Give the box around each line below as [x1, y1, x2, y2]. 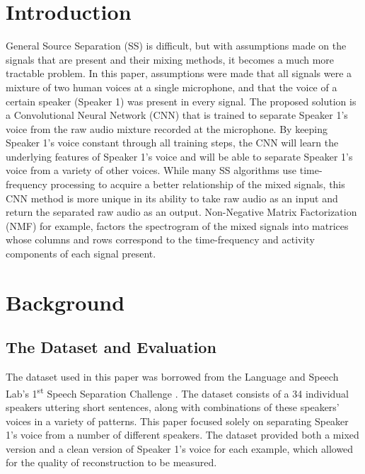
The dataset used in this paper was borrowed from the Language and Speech [6, 369, 339, 384]
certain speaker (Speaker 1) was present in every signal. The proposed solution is [6, 93, 357, 108]
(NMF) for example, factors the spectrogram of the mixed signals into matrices [6, 218, 349, 233]
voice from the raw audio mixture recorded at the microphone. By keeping [6, 121, 328, 136]
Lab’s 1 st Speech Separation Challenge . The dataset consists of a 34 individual [6, 383, 349, 400]
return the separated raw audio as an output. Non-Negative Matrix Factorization [6, 204, 357, 219]
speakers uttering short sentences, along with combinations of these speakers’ [6, 400, 340, 415]
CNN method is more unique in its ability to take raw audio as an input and [6, 190, 338, 205]
